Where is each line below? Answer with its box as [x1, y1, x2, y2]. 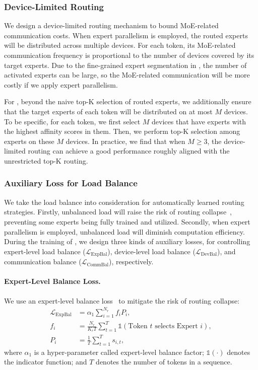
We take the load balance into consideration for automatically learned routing [4, 196, 244, 207]
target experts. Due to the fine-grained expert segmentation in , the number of [4, 59, 247, 70]
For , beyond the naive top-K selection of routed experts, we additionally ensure [4, 96, 251, 107]
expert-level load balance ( [4, 246, 86, 256]
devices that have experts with [152, 116, 246, 126]
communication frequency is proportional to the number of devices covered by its [4, 50, 254, 60]
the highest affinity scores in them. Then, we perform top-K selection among [4, 126, 240, 136]
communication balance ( [4, 256, 82, 267]
